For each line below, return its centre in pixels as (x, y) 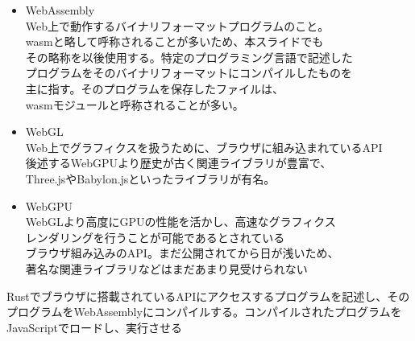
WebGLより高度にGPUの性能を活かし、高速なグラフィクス (181, 222)
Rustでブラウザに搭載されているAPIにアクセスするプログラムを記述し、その (208, 296)
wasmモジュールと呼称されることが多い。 (135, 104)
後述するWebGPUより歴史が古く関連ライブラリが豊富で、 (178, 163)
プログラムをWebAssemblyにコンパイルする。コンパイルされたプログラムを (204, 312)
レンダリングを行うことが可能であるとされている (155, 237)
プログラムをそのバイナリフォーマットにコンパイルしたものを (189, 73)
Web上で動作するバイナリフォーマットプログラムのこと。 (177, 25)
